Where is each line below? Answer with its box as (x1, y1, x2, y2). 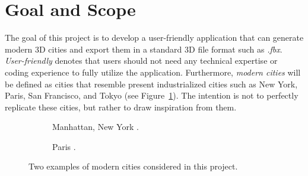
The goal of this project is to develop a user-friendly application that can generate (5, 31, 304, 44)
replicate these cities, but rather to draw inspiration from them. (5, 100, 237, 113)
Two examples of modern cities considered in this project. (28, 160, 238, 172)
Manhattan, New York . (52, 120, 139, 133)
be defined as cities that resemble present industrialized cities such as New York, (5, 77, 298, 90)
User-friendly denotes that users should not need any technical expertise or (5, 54, 278, 67)
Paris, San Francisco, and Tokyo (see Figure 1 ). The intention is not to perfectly (5, 89, 299, 102)
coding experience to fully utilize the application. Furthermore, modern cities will (5, 66, 301, 78)
